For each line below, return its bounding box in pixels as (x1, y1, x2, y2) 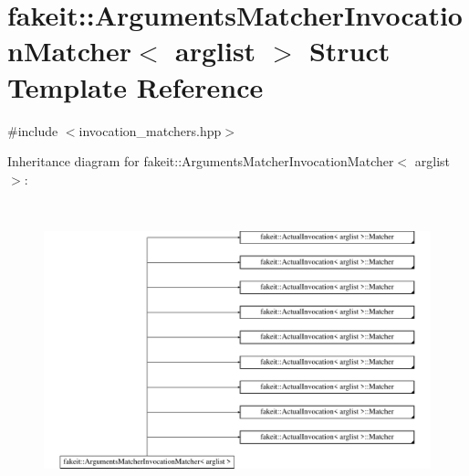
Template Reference (7, 68, 264, 105)
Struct (308, 32, 391, 69)
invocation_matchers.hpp (78, 121, 222, 140)
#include (7, 121, 58, 140)
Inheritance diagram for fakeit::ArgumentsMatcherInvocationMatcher (7, 152, 394, 171)
